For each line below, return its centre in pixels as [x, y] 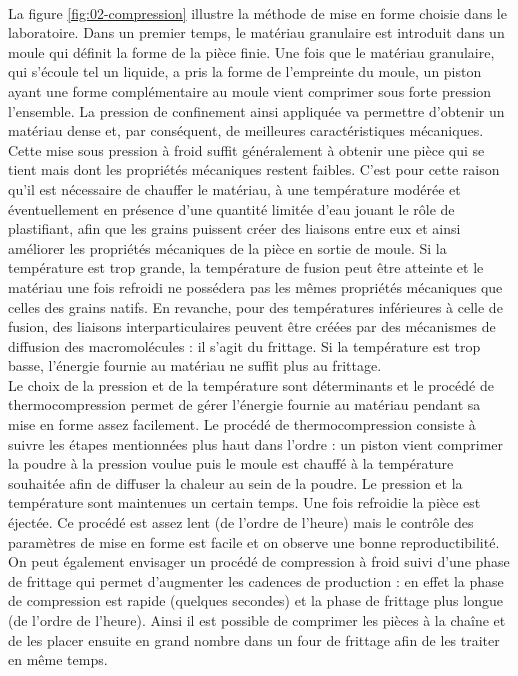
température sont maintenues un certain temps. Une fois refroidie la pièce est [244, 502]
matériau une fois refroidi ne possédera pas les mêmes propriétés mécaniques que [255, 286]
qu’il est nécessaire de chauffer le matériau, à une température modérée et [234, 188]
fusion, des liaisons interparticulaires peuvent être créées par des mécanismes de [252, 326]
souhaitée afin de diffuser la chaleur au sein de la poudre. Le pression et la [235, 482]
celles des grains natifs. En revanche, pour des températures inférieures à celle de [255, 306]
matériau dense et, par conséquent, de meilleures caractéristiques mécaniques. [246, 130]
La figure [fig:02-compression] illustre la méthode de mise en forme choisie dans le [257, 12]
